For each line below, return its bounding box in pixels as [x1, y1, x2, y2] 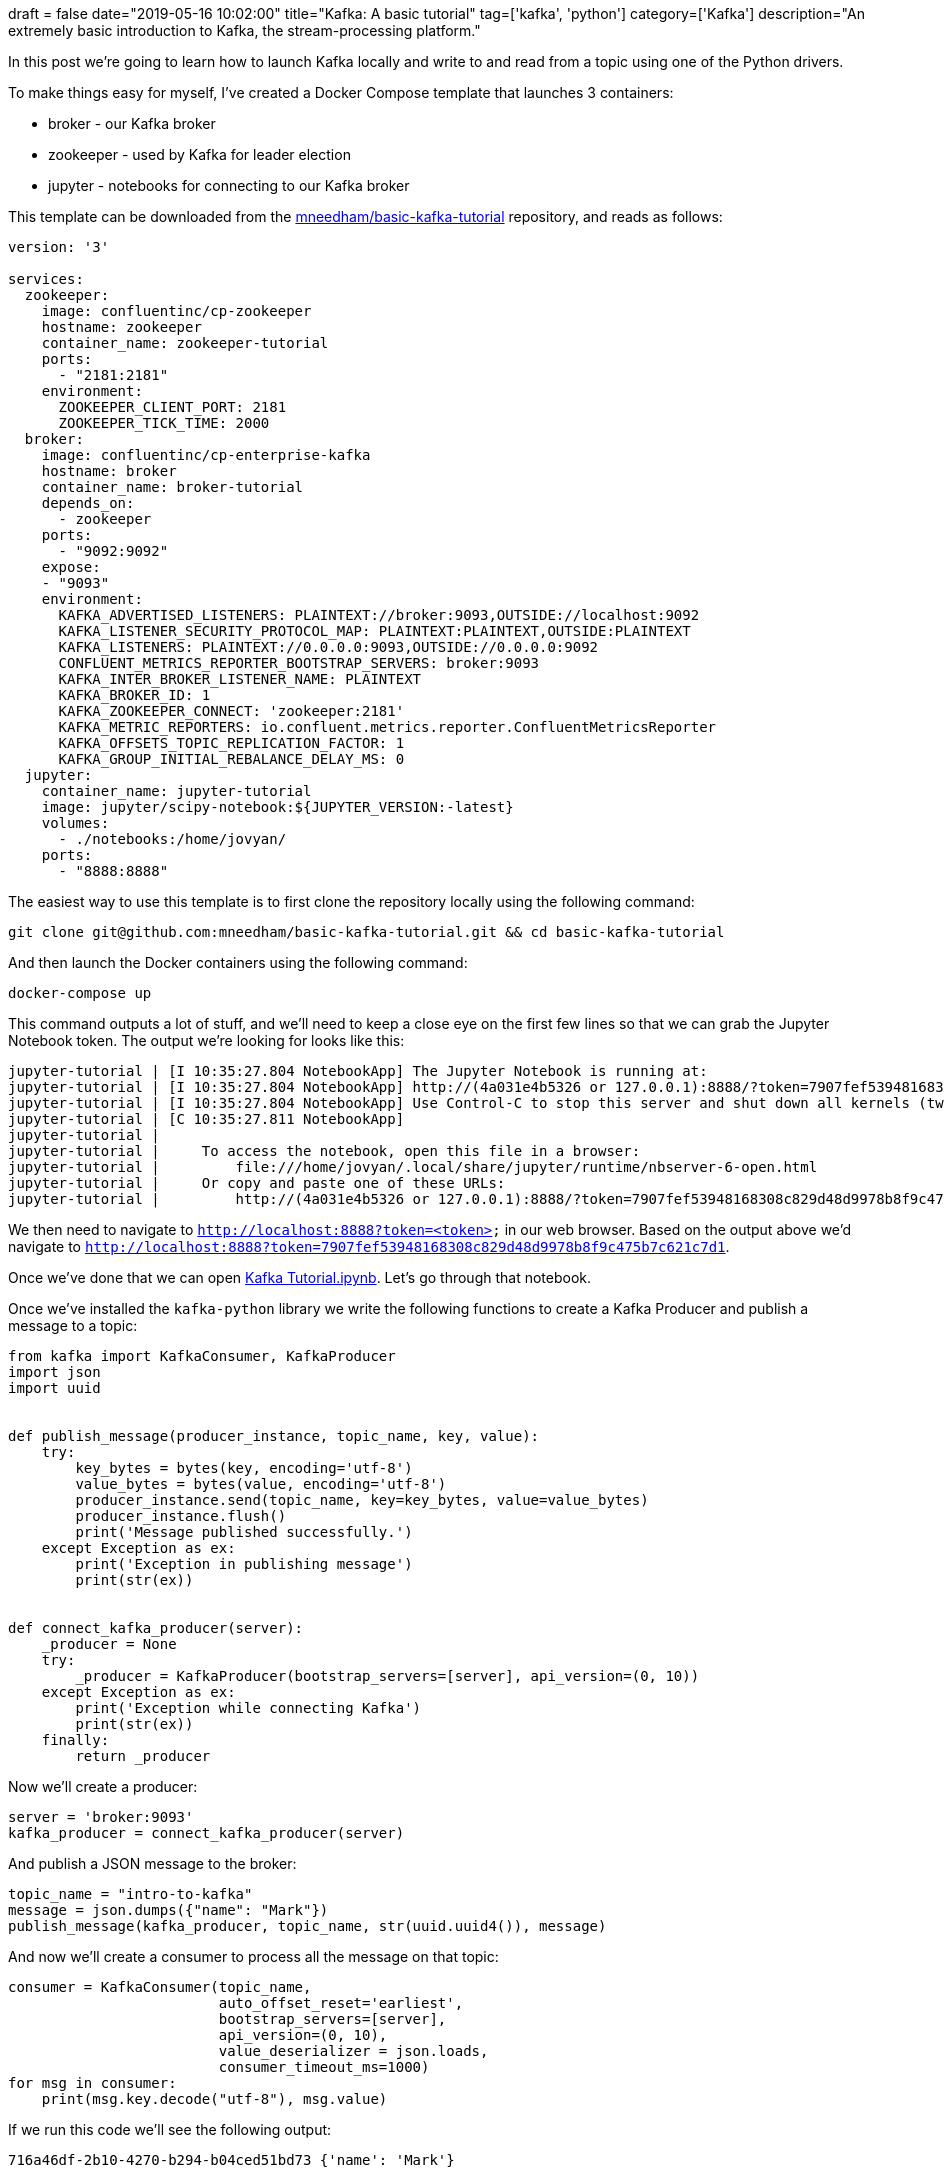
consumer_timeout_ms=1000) [218, 2059, 430, 2075]
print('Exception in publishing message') [75, 1556, 413, 1572]
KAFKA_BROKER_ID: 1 [58, 687, 211, 703]
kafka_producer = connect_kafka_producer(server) [8, 1825, 405, 1841]
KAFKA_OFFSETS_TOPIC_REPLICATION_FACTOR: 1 [58, 735, 405, 751]
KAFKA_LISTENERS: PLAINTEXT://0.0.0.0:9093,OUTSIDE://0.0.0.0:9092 [58, 639, 599, 655]
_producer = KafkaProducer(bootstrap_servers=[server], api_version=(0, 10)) [75, 1668, 700, 1684]
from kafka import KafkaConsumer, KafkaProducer [8, 1348, 396, 1364]
